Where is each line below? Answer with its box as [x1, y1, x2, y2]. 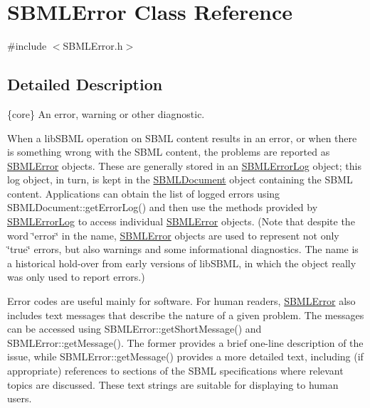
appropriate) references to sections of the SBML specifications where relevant [7, 363, 344, 378]
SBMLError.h [63, 38, 123, 53]
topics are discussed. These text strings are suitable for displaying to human [7, 377, 339, 392]
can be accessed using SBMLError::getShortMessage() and [7, 321, 262, 336]
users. [7, 391, 32, 406]
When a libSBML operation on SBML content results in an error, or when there [7, 130, 357, 145]
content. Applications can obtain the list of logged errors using [7, 186, 280, 200]
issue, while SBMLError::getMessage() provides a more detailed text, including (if [7, 349, 364, 364]
